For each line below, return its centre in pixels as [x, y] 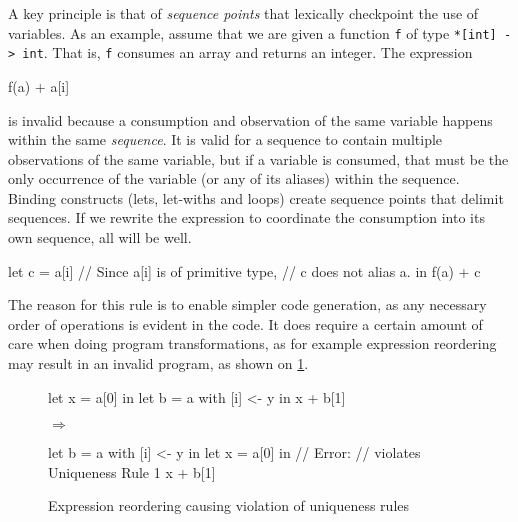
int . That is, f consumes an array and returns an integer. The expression [247, 52]
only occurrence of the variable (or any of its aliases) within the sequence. [234, 178]
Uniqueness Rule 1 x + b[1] [132, 471]
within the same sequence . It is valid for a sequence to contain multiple [225, 139]
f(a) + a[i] [39, 85]
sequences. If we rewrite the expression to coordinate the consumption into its [246, 217]
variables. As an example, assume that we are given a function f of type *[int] [252, 32]
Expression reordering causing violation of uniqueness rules [229, 505]
